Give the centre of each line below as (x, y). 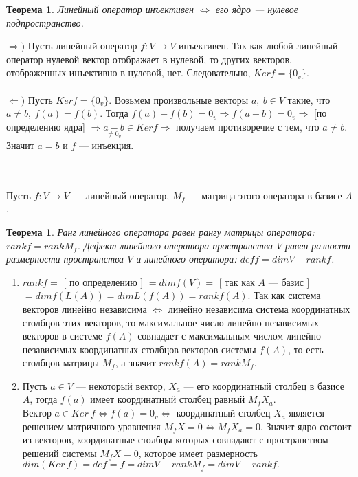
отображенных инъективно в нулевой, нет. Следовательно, (128, 73)
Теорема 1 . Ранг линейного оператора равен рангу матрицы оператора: (160, 231)
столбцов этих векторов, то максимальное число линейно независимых (171, 322)
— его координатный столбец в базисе (264, 385)
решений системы (59, 453)
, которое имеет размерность (198, 453)
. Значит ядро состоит (306, 426)
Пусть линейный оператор (82, 46)
